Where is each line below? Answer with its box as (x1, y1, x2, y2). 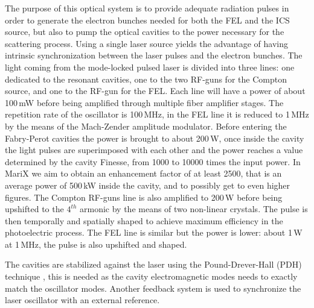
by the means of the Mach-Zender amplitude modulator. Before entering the (5, 119, 287, 132)
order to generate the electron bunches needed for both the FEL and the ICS (5, 13, 290, 26)
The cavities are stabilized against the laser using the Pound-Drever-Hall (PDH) (5, 258, 302, 271)
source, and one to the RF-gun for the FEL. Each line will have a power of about (5, 84, 306, 97)
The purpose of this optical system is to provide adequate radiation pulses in (5, 2, 289, 14)
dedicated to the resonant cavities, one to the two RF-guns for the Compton (5, 72, 287, 85)
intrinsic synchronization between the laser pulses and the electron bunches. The (5, 49, 303, 61)
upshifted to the (5, 203, 64, 215)
